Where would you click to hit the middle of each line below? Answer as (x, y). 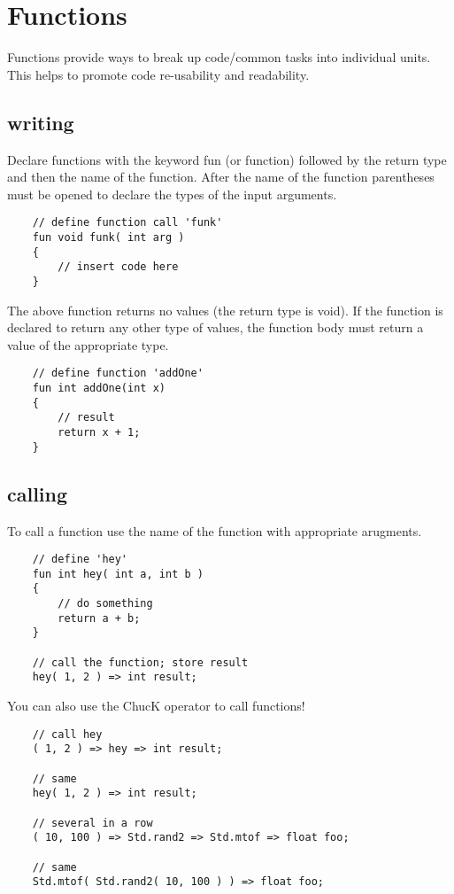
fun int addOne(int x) (99, 389)
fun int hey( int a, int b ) (118, 574)
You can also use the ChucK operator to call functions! (156, 705)
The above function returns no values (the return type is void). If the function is (225, 310)
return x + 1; (99, 432)
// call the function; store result (140, 662)
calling (38, 493)
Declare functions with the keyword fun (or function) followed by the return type (227, 159)
